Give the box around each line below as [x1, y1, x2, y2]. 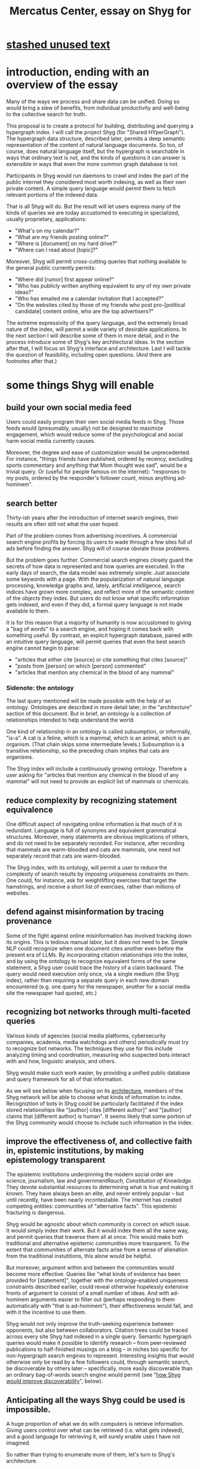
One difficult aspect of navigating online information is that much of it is [6, 821, 182, 828]
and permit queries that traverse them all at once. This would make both [6, 1233, 183, 1241]
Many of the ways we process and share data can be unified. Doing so [6, 98, 180, 105]
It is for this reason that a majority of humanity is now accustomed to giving [6, 619, 192, 626]
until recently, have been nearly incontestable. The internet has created [6, 1196, 182, 1203]
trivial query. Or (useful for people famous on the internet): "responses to [6, 468, 186, 475]
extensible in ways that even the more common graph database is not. [6, 161, 179, 168]
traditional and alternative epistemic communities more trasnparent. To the [6, 1239, 190, 1247]
